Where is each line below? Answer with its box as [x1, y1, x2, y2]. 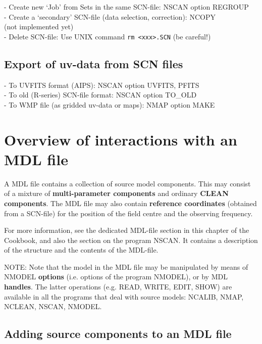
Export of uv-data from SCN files [4, 56, 183, 71]
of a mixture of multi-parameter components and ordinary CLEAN [4, 188, 229, 199]
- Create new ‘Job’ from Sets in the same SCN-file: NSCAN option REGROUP [4, 2, 249, 12]
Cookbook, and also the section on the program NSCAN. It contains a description [4, 234, 258, 245]
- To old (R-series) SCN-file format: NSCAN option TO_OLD [4, 89, 197, 100]
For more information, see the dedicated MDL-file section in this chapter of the [4, 225, 249, 235]
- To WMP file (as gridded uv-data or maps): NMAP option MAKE [4, 99, 215, 110]
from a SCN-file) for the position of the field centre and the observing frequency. [4, 208, 253, 218]
